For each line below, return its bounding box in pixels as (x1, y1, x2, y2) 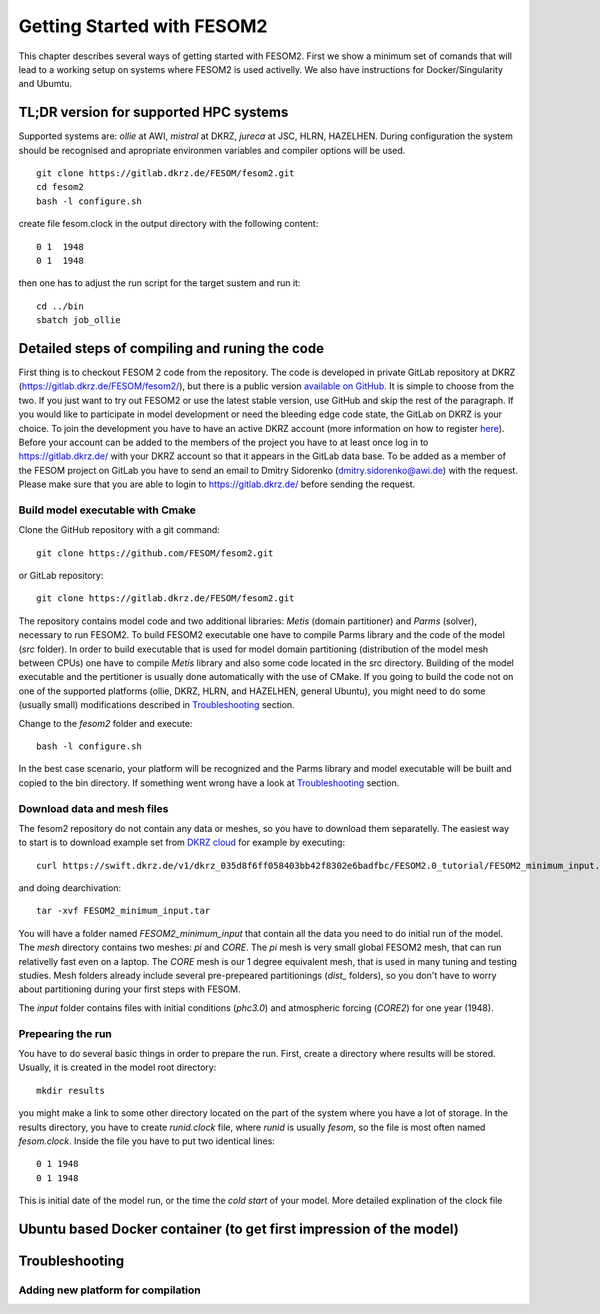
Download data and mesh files (18, 801, 169, 815)
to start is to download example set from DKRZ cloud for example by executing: (18, 836, 345, 849)
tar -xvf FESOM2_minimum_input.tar (36, 905, 211, 917)
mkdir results (36, 1085, 105, 1096)
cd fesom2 (36, 181, 84, 193)
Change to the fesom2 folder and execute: (18, 717, 193, 729)
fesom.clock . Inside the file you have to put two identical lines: (18, 1135, 275, 1147)
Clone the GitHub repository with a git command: (18, 524, 220, 536)
